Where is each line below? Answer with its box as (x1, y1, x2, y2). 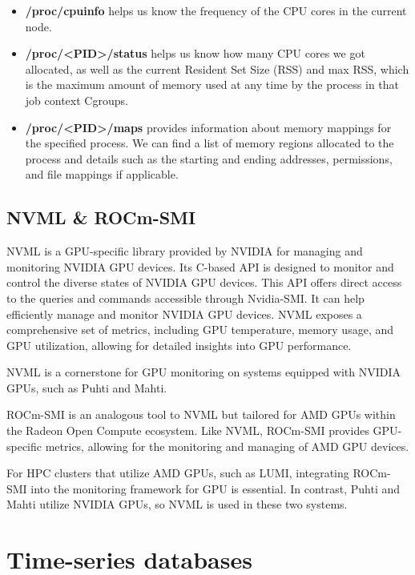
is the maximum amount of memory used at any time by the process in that (25, 76, 400, 93)
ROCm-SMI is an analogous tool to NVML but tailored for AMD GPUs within (6, 406, 396, 423)
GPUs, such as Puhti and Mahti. (6, 379, 167, 396)
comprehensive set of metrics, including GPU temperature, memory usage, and (6, 321, 393, 338)
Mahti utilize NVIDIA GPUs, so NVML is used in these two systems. (6, 496, 348, 513)
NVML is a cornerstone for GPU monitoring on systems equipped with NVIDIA (6, 364, 401, 380)
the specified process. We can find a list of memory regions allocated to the (25, 135, 394, 151)
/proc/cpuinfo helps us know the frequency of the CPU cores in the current (25, 2, 407, 18)
